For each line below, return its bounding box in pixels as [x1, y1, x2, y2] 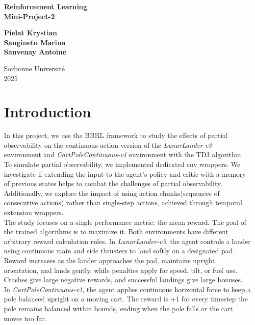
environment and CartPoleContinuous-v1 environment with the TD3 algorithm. [4, 149, 243, 160]
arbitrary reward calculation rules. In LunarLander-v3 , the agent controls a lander [4, 236, 251, 246]
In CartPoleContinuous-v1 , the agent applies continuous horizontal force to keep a [4, 284, 251, 294]
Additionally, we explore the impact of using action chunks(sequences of [4, 188, 220, 198]
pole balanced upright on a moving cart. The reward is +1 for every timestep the [4, 294, 248, 304]
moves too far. [4, 313, 47, 323]
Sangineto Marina [4, 37, 66, 47]
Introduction [4, 102, 91, 122]
